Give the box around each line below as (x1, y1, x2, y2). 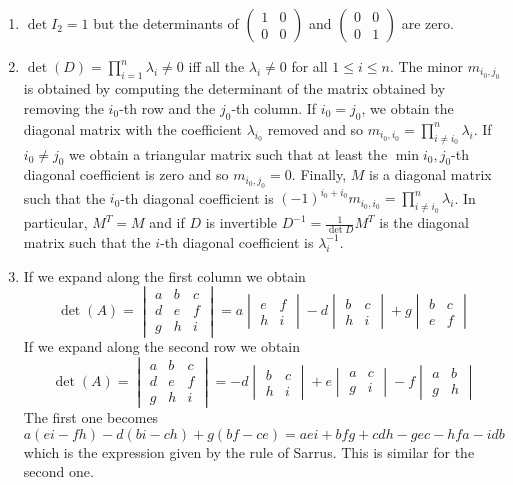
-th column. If (231, 98, 317, 118)
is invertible (205, 212, 277, 233)
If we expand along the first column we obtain (23, 265, 306, 286)
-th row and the (119, 98, 216, 118)
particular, (23, 212, 88, 233)
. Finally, (291, 164, 347, 185)
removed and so (267, 118, 364, 139)
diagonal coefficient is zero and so (23, 164, 229, 185)
